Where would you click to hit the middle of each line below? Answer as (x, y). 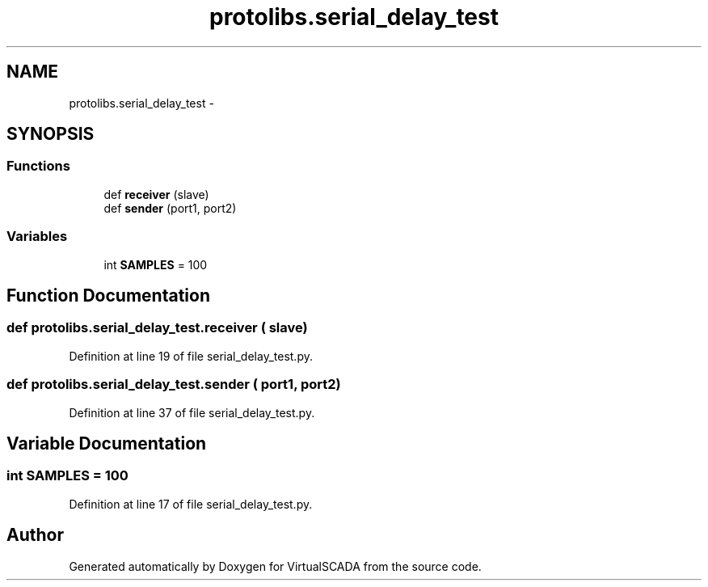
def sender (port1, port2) (170, 208)
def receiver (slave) (156, 194)
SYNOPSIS (51, 134)
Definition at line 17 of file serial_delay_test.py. (191, 504)
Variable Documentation (107, 443)
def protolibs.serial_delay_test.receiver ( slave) (157, 328)
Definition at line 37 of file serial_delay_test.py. (192, 412)
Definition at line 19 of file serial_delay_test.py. (191, 356)
